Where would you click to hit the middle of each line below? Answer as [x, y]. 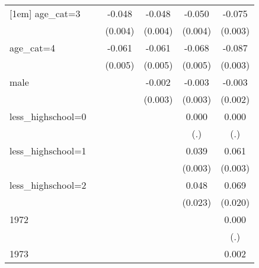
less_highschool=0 [48, 116]
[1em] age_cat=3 [45, 13]
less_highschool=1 [48, 151]
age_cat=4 [32, 48]
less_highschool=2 [48, 185]
